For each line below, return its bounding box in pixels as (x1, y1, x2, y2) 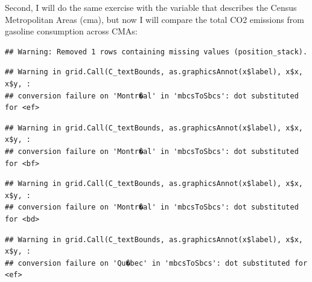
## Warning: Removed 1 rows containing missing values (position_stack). (5, 47, 308, 56)
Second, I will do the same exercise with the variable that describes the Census (5, 1, 297, 13)
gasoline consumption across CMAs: (5, 25, 138, 37)
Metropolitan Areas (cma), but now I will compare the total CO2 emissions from (5, 13, 304, 25)
